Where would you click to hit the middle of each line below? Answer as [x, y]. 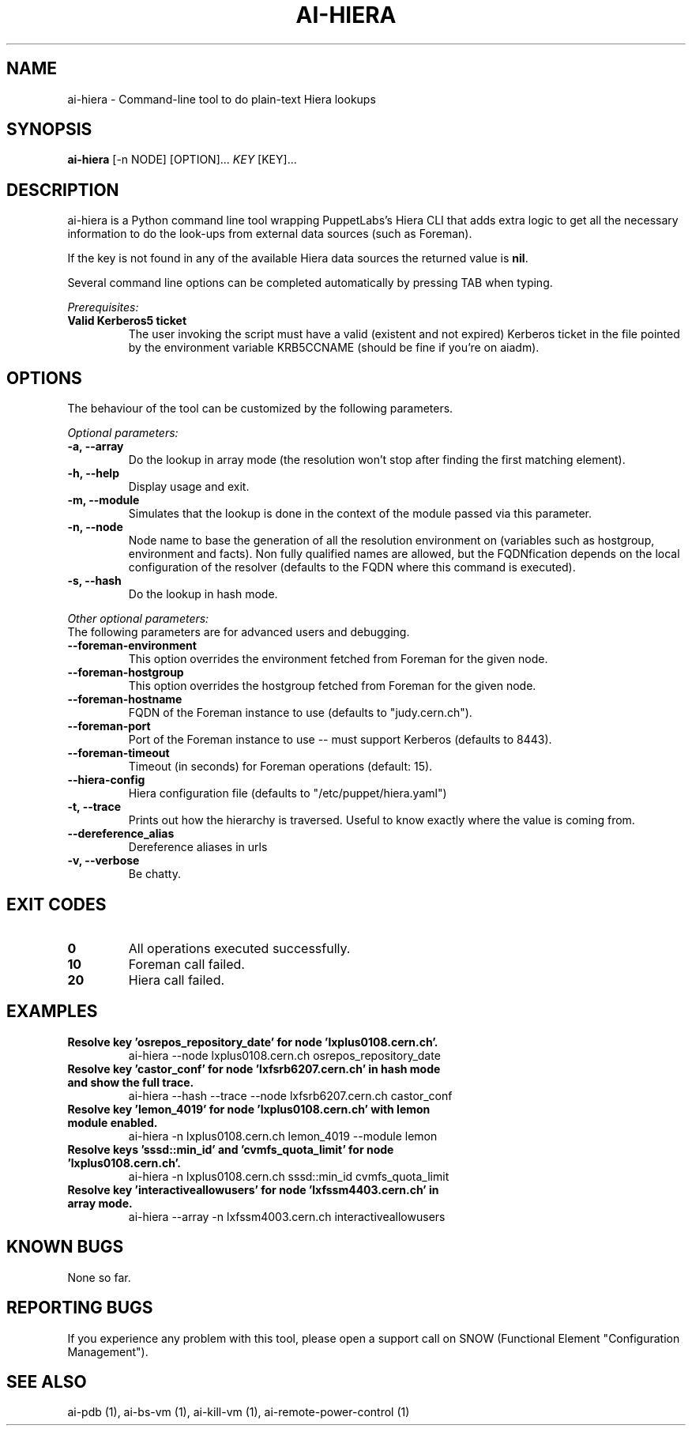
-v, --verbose [103, 861]
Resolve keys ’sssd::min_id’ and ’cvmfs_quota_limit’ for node [231, 1149]
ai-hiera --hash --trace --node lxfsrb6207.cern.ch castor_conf [290, 1095]
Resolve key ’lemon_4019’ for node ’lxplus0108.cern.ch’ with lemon [249, 1109]
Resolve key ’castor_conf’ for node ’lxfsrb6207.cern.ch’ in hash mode [254, 1068]
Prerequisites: [103, 307]
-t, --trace [94, 807]
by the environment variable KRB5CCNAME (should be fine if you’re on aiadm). [334, 348]
